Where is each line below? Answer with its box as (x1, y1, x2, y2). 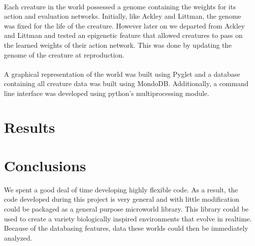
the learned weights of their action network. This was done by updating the (4, 39, 232, 50)
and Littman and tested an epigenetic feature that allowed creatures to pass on (4, 30, 243, 40)
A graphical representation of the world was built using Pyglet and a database (4, 68, 240, 79)
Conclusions (4, 155, 86, 176)
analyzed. (4, 232, 32, 243)
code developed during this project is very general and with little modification (4, 194, 239, 204)
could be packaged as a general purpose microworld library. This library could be (4, 204, 249, 214)
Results (4, 117, 55, 137)
